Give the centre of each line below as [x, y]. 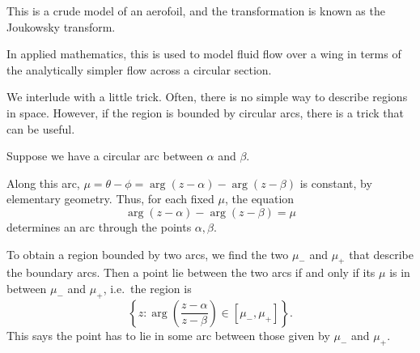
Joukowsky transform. [61, 26]
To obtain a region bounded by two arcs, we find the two [148, 254]
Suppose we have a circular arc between [105, 156]
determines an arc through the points [99, 226]
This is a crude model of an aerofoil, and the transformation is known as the [196, 11]
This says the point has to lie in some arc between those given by [168, 335]
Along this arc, [43, 183]
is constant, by [336, 183]
